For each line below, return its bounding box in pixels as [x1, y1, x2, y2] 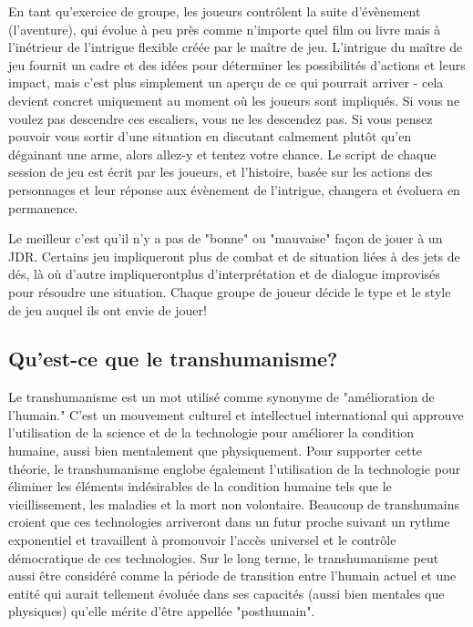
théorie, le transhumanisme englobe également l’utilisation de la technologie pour [8, 458, 461, 478]
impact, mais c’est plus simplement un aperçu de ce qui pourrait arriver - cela [8, 73, 444, 92]
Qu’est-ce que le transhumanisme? [8, 344, 338, 373]
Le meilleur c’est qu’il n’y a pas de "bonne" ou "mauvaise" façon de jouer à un [8, 229, 443, 248]
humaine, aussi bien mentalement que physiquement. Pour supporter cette [8, 441, 423, 460]
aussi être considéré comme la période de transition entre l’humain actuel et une [8, 566, 457, 585]
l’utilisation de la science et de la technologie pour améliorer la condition [8, 423, 415, 442]
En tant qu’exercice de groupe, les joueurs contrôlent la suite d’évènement [8, 2, 421, 20]
